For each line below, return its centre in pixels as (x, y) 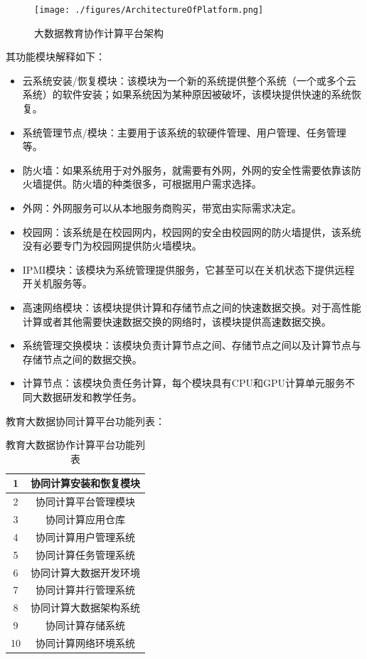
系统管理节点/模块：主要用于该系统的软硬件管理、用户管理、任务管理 (184, 132)
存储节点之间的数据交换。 (82, 359)
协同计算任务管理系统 (85, 554)
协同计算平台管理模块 (85, 502)
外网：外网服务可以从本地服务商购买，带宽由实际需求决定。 (162, 208)
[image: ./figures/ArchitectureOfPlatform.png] (149, 10)
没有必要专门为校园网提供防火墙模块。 (112, 246)
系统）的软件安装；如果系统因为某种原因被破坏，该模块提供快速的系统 (187, 94)
